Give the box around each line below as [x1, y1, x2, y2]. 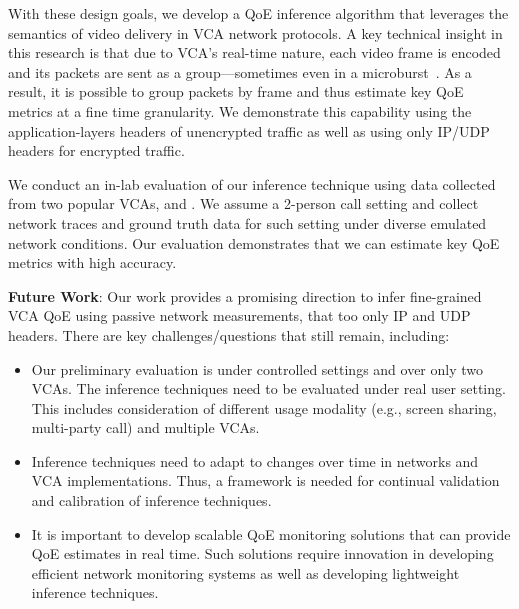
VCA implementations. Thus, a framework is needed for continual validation [31, 470, 500, 491]
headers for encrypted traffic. [8, 140, 185, 161]
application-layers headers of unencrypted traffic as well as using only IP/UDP [8, 120, 490, 141]
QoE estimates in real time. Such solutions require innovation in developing [31, 543, 494, 564]
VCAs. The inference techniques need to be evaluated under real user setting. [31, 378, 506, 399]
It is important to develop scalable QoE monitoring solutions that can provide [31, 523, 511, 544]
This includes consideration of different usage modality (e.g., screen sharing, [31, 397, 497, 418]
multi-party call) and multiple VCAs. [31, 417, 260, 438]
